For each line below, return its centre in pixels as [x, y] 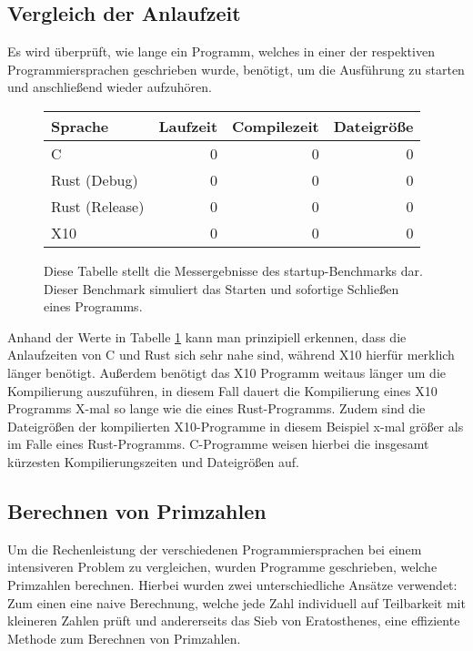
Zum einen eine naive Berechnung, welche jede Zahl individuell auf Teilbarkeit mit [236, 602]
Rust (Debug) [95, 179]
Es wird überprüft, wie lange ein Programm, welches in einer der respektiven [221, 51]
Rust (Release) [98, 206]
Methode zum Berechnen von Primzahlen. [124, 638]
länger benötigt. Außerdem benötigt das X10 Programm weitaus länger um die [226, 372]
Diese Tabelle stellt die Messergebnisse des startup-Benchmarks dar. [233, 270]
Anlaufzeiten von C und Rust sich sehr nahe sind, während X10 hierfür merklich [231, 355]
